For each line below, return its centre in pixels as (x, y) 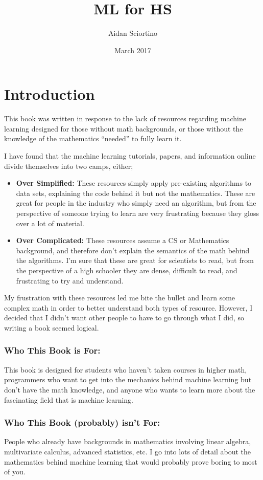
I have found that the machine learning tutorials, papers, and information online (130, 156)
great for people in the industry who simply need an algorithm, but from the (136, 203)
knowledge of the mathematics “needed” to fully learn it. (93, 138)
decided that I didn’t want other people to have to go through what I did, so (124, 318)
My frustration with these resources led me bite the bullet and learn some (120, 298)
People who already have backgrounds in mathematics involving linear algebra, (128, 441)
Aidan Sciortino (133, 33)
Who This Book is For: (52, 350)
